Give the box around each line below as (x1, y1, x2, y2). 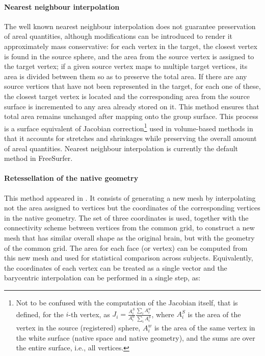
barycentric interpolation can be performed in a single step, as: (4, 272, 201, 283)
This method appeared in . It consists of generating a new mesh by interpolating (4, 192, 256, 203)
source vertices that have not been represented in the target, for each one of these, (4, 81, 261, 91)
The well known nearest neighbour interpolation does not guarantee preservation (4, 20, 256, 31)
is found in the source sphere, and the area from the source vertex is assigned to (4, 51, 254, 61)
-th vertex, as (68, 308, 110, 319)
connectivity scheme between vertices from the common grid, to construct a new (4, 222, 255, 233)
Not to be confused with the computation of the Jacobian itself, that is (16, 297, 238, 307)
